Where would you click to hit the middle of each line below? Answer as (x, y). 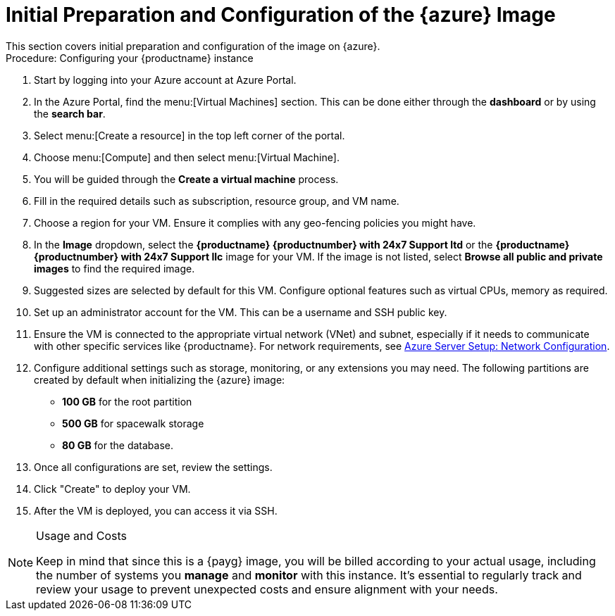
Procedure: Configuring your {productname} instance (130, 58)
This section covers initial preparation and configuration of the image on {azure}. (193, 46)
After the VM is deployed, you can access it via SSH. (156, 510)
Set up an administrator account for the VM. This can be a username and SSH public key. (241, 312)
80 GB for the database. (118, 445)
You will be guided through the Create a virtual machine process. (186, 179)
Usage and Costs (82, 535)
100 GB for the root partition (127, 401)
